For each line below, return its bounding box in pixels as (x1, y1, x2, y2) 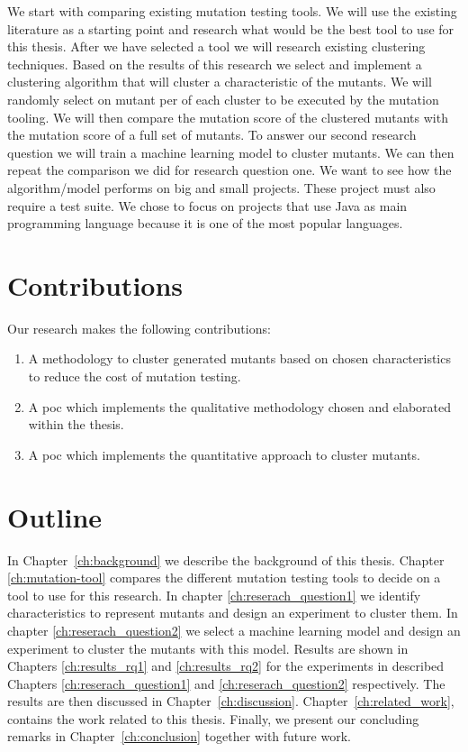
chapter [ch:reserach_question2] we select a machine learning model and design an (7, 620, 461, 639)
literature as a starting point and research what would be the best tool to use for (7, 19, 454, 38)
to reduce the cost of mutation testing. (28, 367, 241, 386)
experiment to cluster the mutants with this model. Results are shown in (7, 638, 409, 657)
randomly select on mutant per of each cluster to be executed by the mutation (7, 89, 439, 108)
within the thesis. (28, 415, 124, 434)
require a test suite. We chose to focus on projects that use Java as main (7, 196, 408, 215)
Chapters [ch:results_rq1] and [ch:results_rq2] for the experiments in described (7, 656, 445, 675)
